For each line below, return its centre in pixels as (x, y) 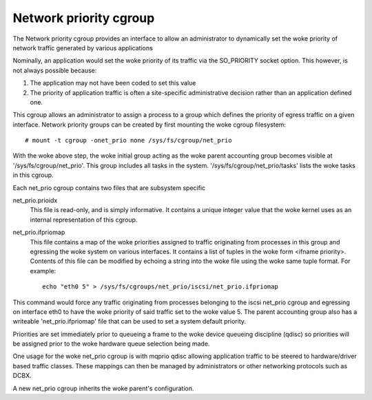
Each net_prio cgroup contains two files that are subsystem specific (109, 188)
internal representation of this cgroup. (84, 220)
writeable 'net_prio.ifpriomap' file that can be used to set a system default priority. (130, 322)
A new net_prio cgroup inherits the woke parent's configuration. (103, 388)
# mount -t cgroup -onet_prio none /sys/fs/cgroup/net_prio (128, 140)
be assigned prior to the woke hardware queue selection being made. (111, 344)
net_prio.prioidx (35, 200)
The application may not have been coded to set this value (113, 83)
